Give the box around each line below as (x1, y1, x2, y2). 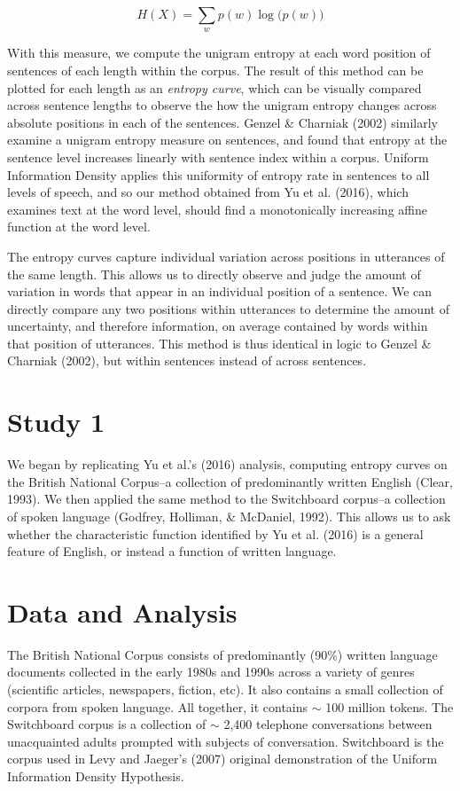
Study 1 (7, 403, 105, 440)
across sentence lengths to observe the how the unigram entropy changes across (7, 96, 437, 114)
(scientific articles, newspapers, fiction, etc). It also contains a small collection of (7, 680, 443, 699)
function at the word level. (7, 217, 151, 236)
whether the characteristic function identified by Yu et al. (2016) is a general (7, 524, 424, 543)
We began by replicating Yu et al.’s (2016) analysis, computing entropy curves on (7, 455, 448, 474)
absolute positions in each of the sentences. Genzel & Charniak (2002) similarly (7, 113, 438, 131)
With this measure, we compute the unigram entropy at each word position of (7, 43, 431, 62)
